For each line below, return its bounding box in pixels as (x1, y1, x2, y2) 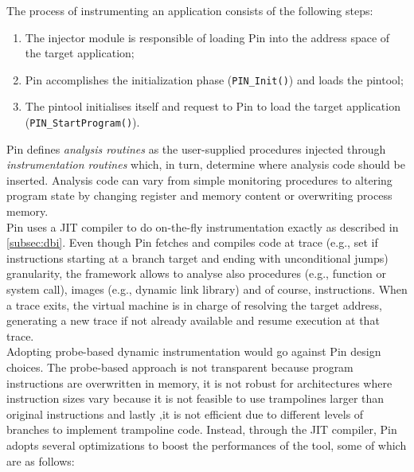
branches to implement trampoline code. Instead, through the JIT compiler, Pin (6, 421, 397, 438)
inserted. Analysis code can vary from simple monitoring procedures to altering (6, 171, 393, 188)
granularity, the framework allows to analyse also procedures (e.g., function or (6, 265, 386, 282)
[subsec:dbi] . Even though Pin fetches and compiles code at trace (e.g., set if (6, 234, 378, 251)
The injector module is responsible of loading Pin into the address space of (25, 29, 390, 45)
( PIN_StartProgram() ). (25, 114, 140, 131)
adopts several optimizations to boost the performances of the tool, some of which (6, 436, 407, 453)
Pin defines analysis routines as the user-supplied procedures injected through (6, 140, 386, 157)
